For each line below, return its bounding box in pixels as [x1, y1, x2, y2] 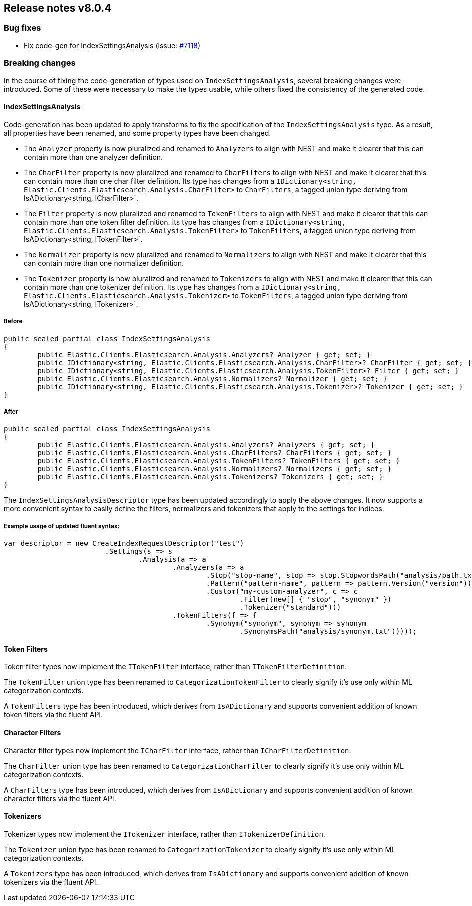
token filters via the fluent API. [4, 710, 103, 719]
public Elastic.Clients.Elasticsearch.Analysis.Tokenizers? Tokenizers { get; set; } [37, 473, 383, 481]
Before [4, 318, 23, 325]
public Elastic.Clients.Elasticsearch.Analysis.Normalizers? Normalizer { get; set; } [37, 374, 388, 383]
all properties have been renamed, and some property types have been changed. [4, 128, 271, 137]
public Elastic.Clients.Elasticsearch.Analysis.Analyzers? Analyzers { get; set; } [37, 441, 375, 449]
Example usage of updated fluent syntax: [4, 522, 120, 530]
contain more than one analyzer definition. [24, 152, 163, 161]
